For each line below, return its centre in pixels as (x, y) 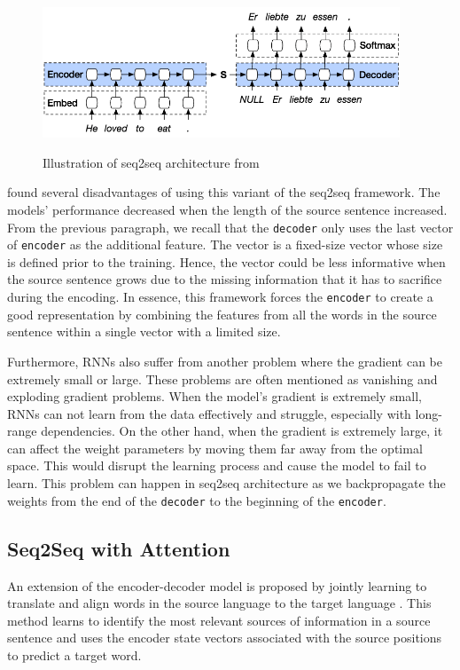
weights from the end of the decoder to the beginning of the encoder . (197, 500)
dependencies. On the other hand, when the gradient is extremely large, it (242, 431)
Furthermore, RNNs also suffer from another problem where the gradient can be (225, 361)
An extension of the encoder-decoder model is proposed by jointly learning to (217, 585)
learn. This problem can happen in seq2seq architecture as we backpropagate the (226, 483)
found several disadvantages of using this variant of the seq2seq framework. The (224, 192)
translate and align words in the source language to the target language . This (219, 603)
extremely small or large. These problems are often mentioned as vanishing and (222, 378)
